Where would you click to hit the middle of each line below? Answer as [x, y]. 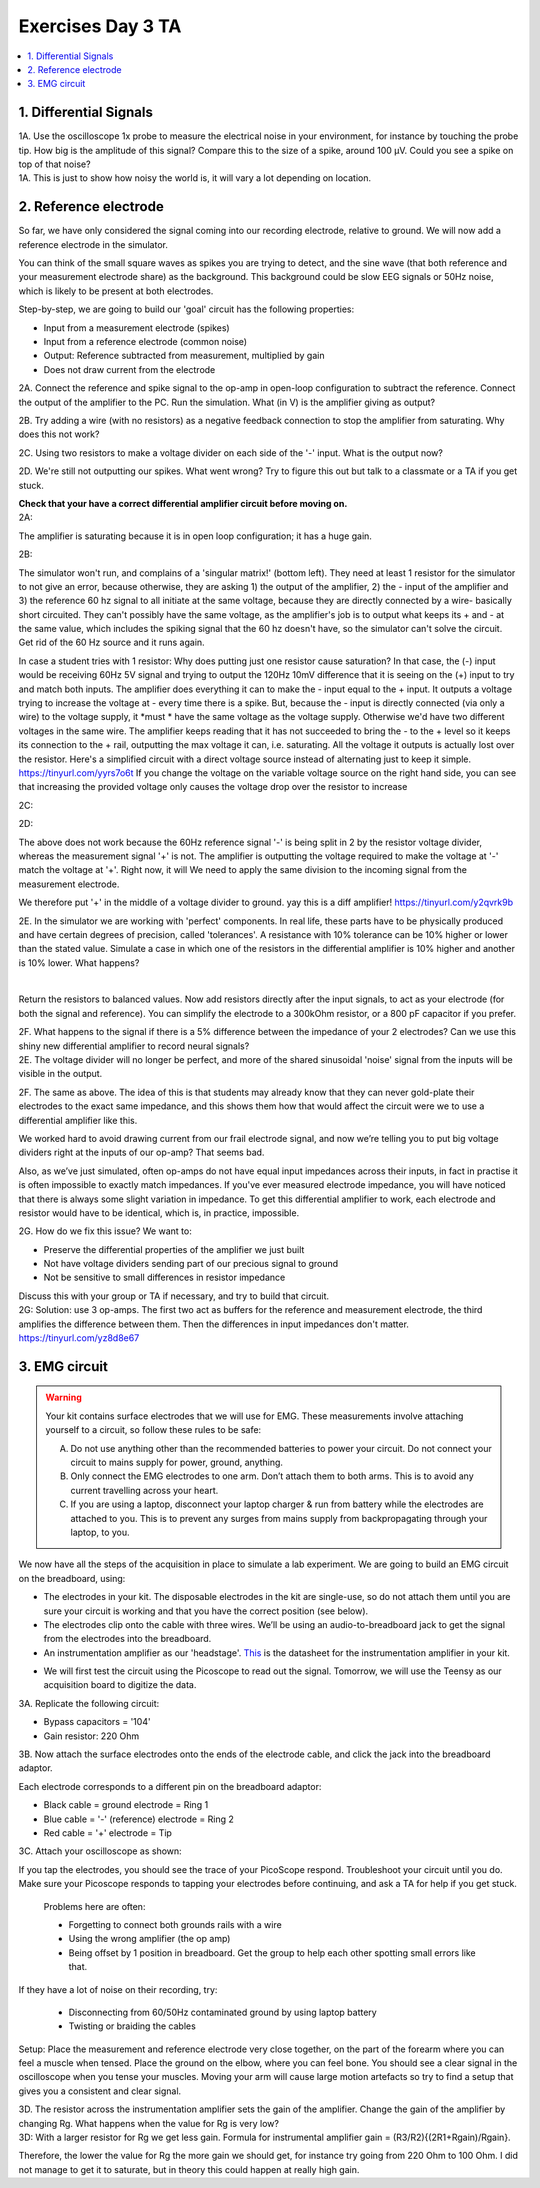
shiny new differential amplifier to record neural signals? [134, 1046]
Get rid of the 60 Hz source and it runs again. [111, 642]
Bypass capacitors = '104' [97, 1722]
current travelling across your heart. [144, 1490]
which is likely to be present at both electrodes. [116, 291]
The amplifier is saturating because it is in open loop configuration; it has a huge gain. [195, 536]
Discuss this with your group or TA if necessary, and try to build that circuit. [174, 1296]
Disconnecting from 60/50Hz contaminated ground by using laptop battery [222, 2012]
